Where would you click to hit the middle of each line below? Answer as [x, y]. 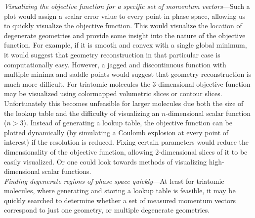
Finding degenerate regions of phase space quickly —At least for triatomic [114, 181]
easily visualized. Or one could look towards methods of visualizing [105, 161]
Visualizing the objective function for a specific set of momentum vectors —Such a [127, 6]
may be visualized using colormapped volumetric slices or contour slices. [113, 93]
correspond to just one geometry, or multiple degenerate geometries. [107, 210]
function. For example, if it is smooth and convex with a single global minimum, [126, 45]
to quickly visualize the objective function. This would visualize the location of [123, 26]
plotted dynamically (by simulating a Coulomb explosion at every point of [116, 132]
